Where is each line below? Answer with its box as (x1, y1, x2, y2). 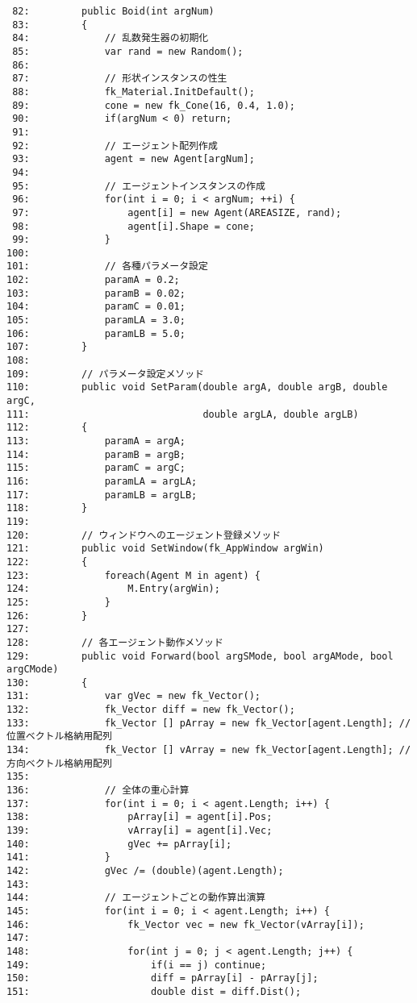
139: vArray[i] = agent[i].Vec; (6, 825, 273, 837)
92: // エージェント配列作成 (12, 139, 218, 152)
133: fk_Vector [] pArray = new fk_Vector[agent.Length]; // (6, 717, 411, 729)
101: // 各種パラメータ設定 (6, 260, 208, 273)
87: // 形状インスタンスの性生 (12, 73, 227, 85)
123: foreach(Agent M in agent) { (6, 569, 261, 581)
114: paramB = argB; (6, 448, 186, 460)
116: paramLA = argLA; (6, 475, 198, 487)
